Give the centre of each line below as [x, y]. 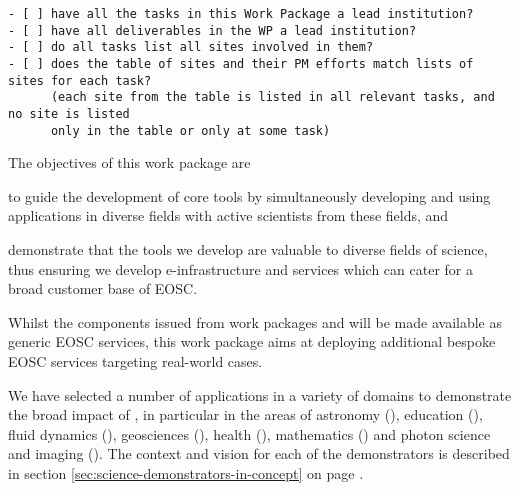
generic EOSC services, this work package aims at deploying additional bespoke [252, 341]
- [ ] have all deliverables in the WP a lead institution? [212, 30]
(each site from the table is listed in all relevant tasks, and [272, 97]
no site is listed [69, 113]
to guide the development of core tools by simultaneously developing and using [249, 195]
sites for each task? [80, 80]
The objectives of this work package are [129, 162]
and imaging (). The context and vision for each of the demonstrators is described [259, 453]
